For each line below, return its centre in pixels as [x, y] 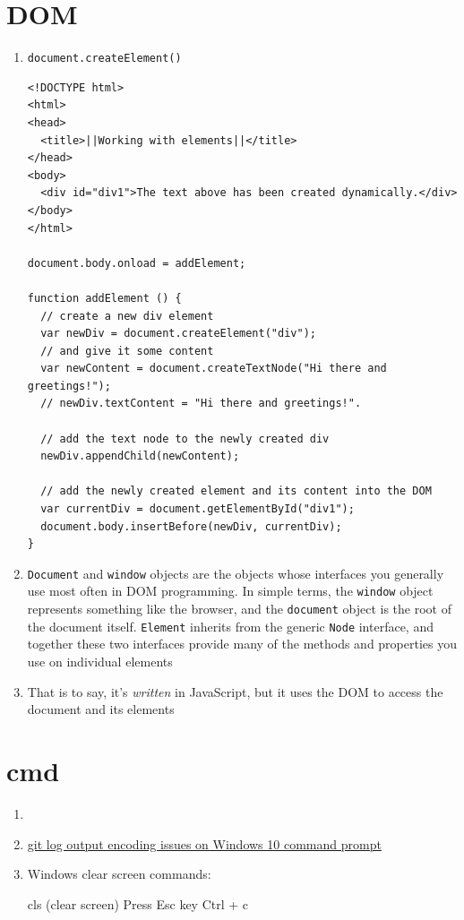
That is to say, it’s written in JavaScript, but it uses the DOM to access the [235, 691]
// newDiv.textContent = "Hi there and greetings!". [201, 404]
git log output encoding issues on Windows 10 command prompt [204, 843]
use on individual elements [100, 662]
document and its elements [101, 709]
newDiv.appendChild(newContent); [140, 456]
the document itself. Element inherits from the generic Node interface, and [230, 626]
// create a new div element [127, 316]
